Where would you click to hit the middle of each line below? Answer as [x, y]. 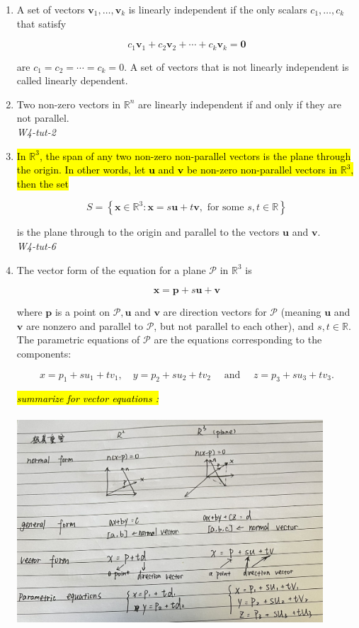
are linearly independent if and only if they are [240, 104]
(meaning [301, 312]
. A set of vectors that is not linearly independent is [237, 66]
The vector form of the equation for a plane [111, 269]
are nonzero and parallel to [84, 325]
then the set [42, 183]
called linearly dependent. [72, 80]
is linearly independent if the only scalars [218, 9]
